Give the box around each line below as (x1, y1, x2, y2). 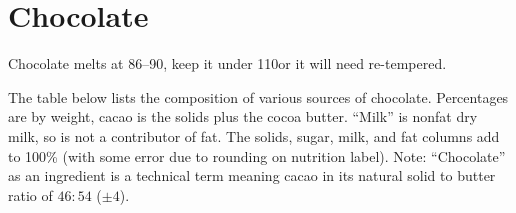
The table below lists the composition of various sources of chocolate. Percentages (8, 86, 509, 107)
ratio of (8, 184, 53, 205)
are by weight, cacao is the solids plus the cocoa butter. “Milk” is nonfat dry (8, 106, 478, 127)
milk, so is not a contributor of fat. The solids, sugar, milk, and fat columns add (8, 125, 500, 146)
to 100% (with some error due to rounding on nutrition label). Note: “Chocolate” (8, 145, 506, 166)
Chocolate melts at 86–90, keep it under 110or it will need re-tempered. (8, 53, 447, 74)
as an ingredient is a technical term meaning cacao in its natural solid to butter (8, 165, 496, 186)
